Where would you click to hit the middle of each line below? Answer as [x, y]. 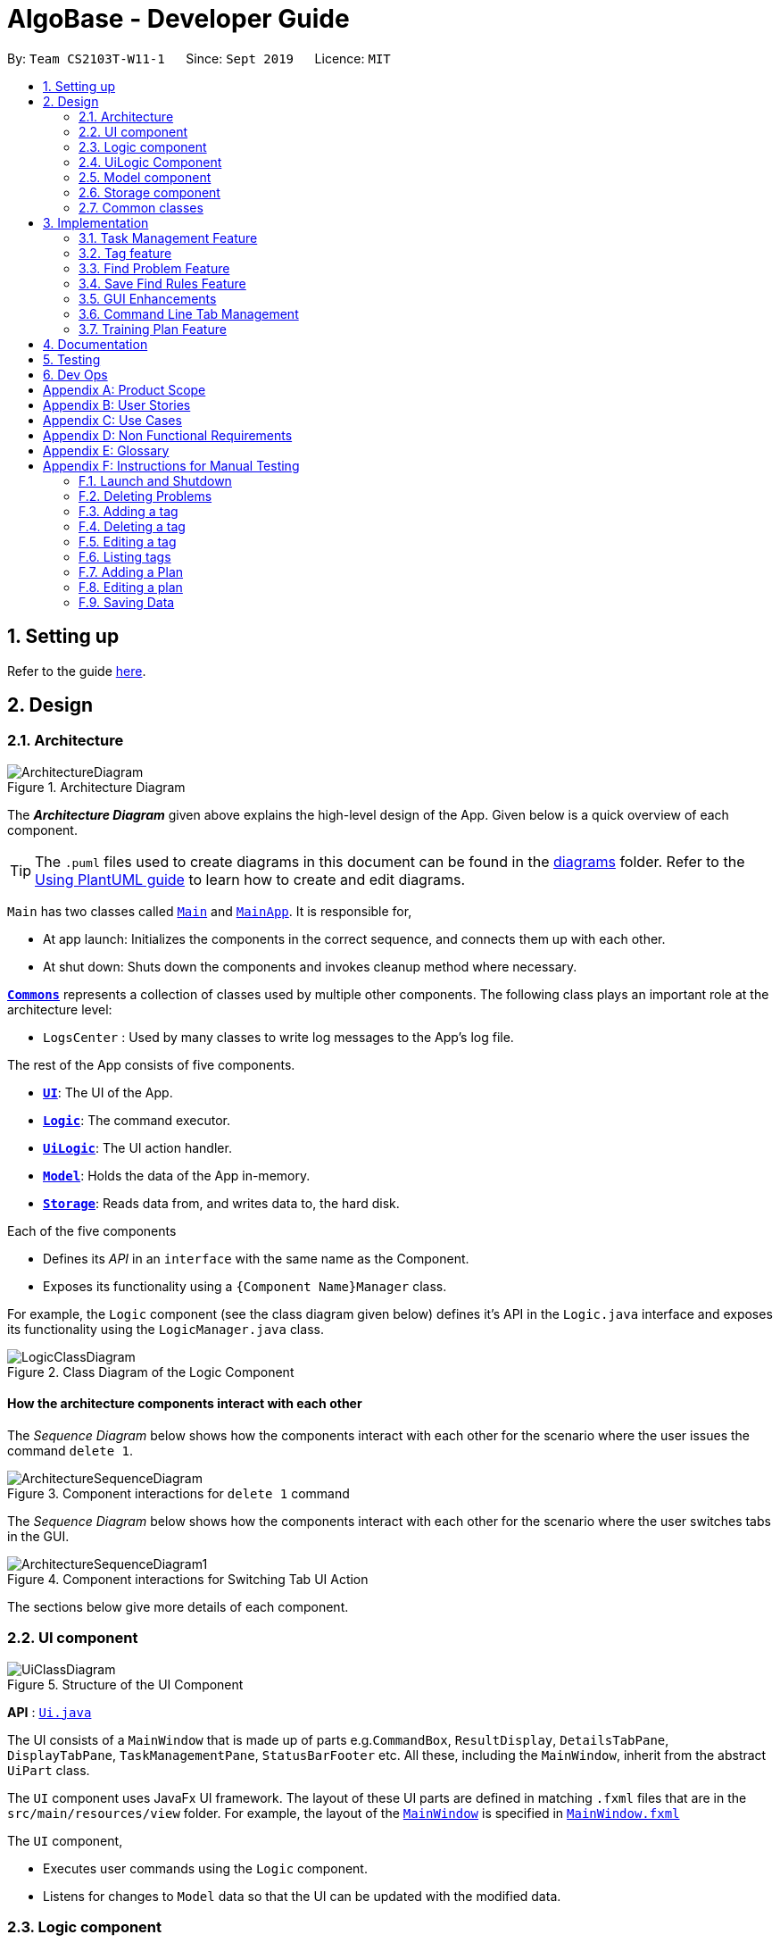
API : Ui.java [50, 1712]
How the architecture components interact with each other [185, 1404]
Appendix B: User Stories [117, 404]
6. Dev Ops [75, 374]
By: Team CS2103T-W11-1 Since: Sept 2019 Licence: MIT [199, 58]
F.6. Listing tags [125, 556]
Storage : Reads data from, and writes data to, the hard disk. [221, 1203]
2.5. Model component [145, 177]
